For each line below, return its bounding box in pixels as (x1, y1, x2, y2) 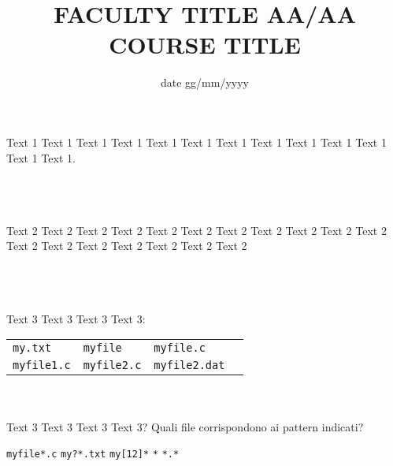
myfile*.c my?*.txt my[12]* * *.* (6, 449, 180, 460)
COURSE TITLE (109, 28, 301, 61)
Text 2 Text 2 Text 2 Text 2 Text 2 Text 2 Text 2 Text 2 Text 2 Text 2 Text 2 (6, 222, 387, 238)
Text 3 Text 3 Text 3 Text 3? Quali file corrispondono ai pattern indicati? (6, 418, 364, 434)
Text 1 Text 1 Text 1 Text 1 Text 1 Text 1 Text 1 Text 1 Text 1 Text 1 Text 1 (6, 133, 387, 150)
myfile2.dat (154, 359, 225, 372)
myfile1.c (13, 359, 71, 372)
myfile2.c (83, 359, 142, 372)
